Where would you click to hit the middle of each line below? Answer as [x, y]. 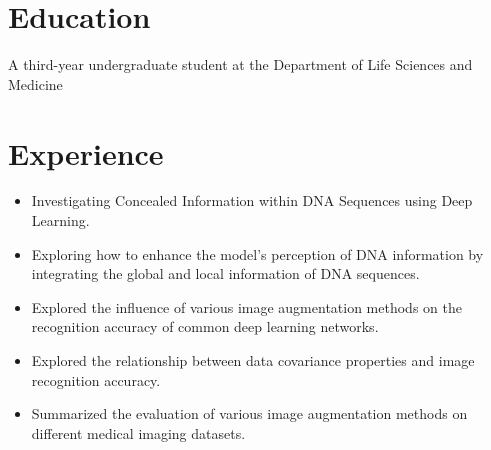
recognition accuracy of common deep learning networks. [205, 326]
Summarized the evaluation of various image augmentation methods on [249, 413]
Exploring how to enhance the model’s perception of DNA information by [257, 253]
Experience [86, 152]
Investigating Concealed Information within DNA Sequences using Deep [252, 200]
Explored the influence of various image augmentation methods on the [246, 306]
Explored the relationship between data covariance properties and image [253, 360]
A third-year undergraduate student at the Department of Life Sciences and [240, 64]
